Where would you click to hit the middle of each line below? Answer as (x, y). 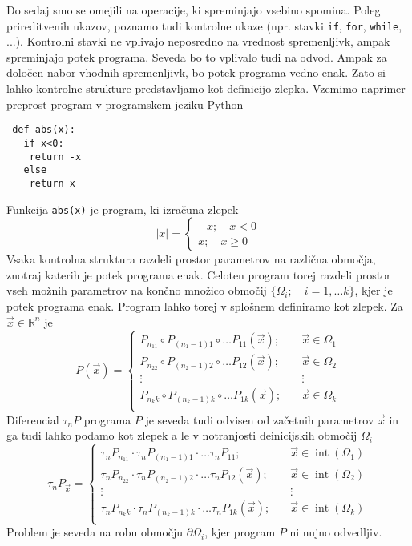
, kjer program (240, 532)
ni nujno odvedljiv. (336, 532)
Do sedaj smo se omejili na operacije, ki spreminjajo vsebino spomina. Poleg (194, 10)
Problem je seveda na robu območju (95, 532)
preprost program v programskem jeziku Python (125, 104)
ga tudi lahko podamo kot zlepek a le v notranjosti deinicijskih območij (182, 435)
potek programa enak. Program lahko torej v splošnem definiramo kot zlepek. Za (205, 305)
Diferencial (33, 419)
